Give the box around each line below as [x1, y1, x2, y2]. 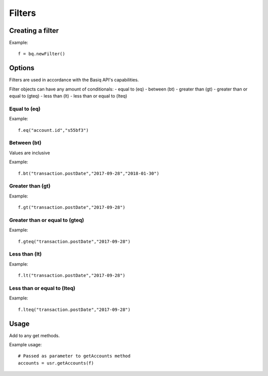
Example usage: [9, 342, 42, 348]
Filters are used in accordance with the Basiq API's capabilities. [9, 77, 139, 83]
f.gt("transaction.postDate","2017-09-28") [18, 204, 126, 210]
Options [9, 64, 35, 72]
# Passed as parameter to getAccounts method [18, 353, 131, 359]
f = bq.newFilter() [18, 51, 66, 57]
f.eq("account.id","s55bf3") [18, 127, 89, 133]
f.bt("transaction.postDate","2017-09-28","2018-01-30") [18, 171, 160, 176]
